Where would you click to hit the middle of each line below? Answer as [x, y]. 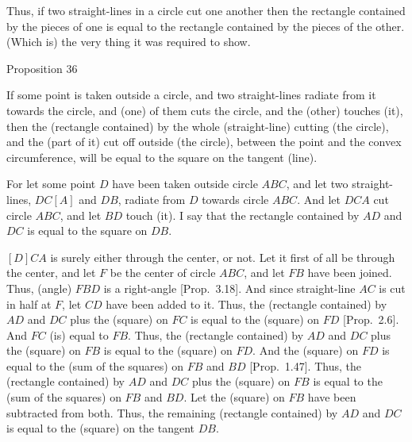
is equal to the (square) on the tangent [101, 428]
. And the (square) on [306, 350]
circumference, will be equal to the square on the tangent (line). [162, 157]
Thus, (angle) [39, 288]
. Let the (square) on [234, 397]
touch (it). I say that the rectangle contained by [243, 215]
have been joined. [350, 273]
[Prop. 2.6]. [371, 319]
